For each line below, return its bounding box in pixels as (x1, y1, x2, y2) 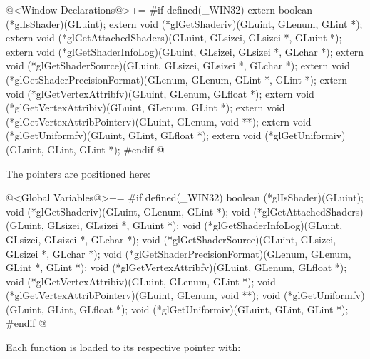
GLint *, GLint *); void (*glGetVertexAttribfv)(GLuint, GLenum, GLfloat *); (6, 260, 347, 275)
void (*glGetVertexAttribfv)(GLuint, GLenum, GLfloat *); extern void (6, 86, 314, 101)
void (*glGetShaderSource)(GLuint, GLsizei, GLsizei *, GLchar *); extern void (6, 58, 350, 73)
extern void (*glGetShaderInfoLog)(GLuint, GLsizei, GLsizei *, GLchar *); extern (6, 44, 364, 59)
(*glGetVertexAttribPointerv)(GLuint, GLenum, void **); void (6, 288, 281, 303)
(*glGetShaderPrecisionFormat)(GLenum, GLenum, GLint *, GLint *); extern (6, 71, 348, 86)
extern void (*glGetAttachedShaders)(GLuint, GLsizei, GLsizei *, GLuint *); (6, 30, 342, 45)
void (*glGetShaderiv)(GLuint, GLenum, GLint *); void (6, 203, 250, 218)
